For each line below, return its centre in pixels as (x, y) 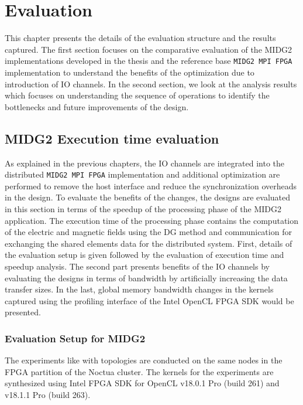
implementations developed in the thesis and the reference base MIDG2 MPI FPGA (149, 61)
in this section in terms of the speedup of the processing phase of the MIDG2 (143, 208)
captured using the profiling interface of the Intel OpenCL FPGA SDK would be (149, 300)
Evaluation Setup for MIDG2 (75, 338)
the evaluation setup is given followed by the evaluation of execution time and (144, 255)
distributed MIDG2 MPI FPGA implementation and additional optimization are (142, 174)
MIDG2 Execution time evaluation (112, 138)
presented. (23, 312)
